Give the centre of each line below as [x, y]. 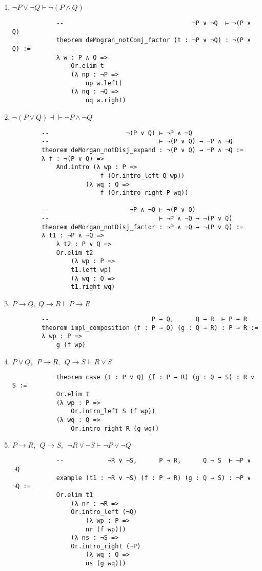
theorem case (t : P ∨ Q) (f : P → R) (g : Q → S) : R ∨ [155, 377]
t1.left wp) [91, 270]
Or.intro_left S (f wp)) [113, 411]
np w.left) [104, 83]
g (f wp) [71, 345]
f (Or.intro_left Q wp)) [143, 176]
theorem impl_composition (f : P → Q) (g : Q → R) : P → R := [150, 328]
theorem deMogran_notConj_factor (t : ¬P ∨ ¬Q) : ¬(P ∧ [154, 40]
